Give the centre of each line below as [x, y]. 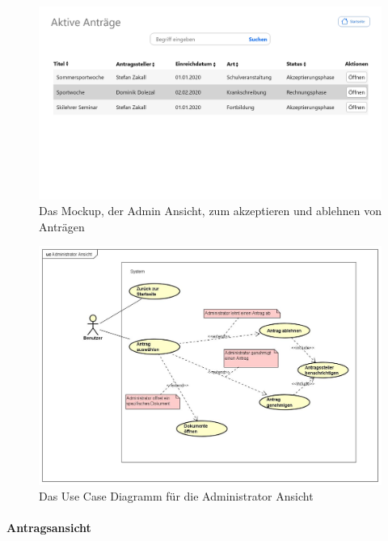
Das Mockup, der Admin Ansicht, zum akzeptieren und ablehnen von [210, 211]
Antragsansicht [49, 528]
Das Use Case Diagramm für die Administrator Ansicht [176, 496]
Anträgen [62, 226]
